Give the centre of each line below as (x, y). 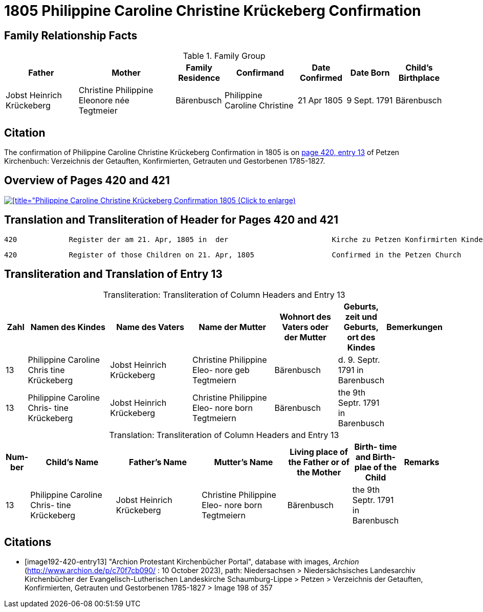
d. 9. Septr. (359, 359)
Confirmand (260, 73)
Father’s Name (158, 462)
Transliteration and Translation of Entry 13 (113, 274)
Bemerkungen (414, 327)
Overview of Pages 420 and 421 (87, 181)
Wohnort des (305, 316)
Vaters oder (305, 327)
